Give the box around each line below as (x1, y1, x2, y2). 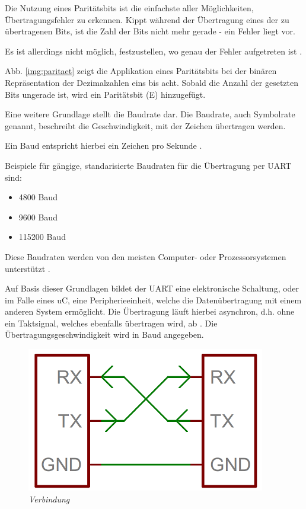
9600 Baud (18, 210, 58, 223)
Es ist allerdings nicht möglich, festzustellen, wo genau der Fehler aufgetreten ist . (5, 44, 302, 57)
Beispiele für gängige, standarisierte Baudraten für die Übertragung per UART (5, 159, 292, 171)
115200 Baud (18, 231, 66, 243)
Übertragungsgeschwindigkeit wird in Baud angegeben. (5, 328, 204, 341)
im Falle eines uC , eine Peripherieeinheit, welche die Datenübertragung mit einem (5, 293, 302, 306)
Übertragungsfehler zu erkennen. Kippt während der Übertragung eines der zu (5, 13, 289, 25)
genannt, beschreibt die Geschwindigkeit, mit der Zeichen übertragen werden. (5, 119, 286, 132)
